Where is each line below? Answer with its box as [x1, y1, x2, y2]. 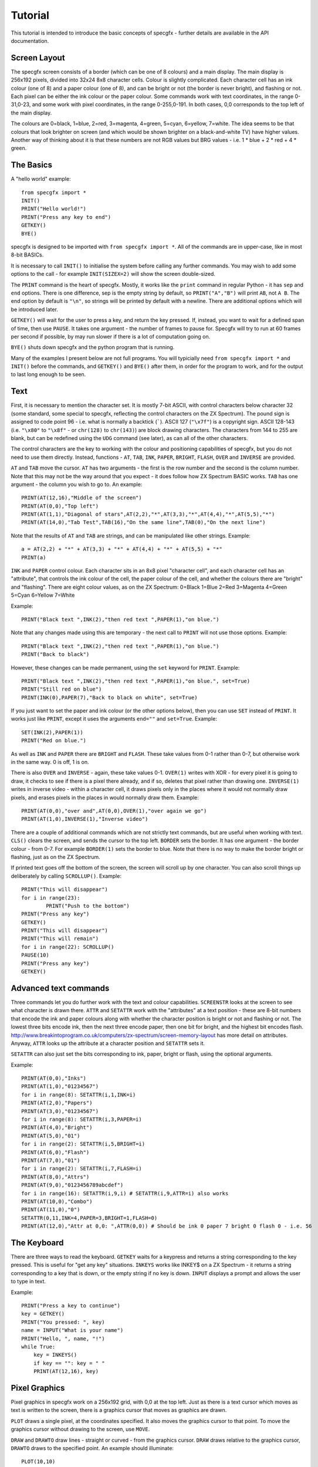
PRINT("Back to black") [21, 651, 90, 658]
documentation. [11, 37, 49, 44]
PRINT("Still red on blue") [21, 686, 102, 692]
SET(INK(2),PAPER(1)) [21, 729, 83, 736]
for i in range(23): [21, 894, 80, 901]
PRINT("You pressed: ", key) [21, 1319, 105, 1326]
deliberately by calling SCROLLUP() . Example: [11, 872, 121, 880]
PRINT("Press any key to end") [21, 214, 111, 220]
